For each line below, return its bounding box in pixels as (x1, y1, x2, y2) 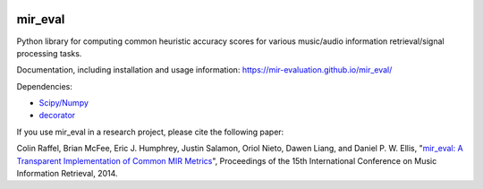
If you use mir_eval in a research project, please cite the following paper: (16, 126, 284, 137)
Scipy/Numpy (38, 98, 89, 108)
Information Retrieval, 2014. (16, 168, 118, 179)
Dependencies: (16, 81, 73, 91)
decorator (38, 110, 76, 121)
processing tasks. (16, 47, 82, 58)
